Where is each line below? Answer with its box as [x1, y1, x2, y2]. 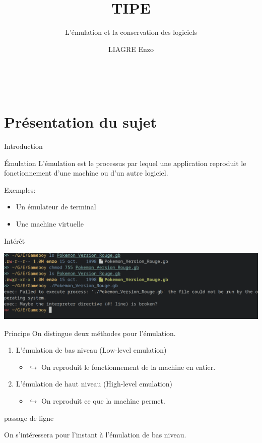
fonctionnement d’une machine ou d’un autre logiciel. [4, 168, 168, 178]
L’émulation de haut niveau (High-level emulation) [16, 378, 172, 389]
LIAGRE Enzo [108, 43, 154, 54]
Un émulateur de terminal [16, 201, 96, 212]
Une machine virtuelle [16, 218, 84, 229]
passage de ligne [4, 412, 54, 423]
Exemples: [4, 184, 36, 195]
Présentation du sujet [4, 112, 157, 132]
